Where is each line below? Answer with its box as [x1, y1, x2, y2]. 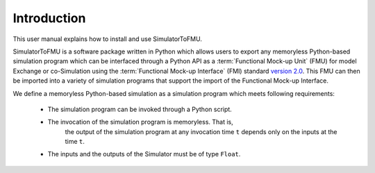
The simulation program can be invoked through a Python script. [47, 105, 232, 113]
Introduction [12, 10, 86, 26]
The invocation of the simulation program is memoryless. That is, [47, 118, 234, 126]
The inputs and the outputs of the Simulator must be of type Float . [47, 150, 241, 158]
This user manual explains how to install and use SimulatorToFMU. [12, 35, 203, 43]
